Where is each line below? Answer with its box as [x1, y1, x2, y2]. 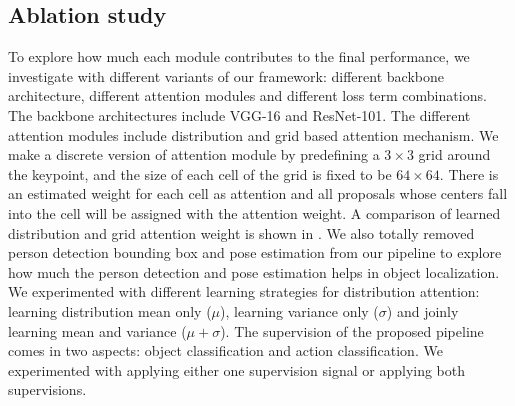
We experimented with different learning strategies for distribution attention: [8, 281, 480, 302]
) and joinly [386, 300, 459, 321]
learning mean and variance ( [8, 320, 187, 341]
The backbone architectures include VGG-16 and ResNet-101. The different [8, 104, 471, 125]
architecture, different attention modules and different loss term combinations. [8, 85, 487, 106]
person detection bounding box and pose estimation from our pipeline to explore [8, 242, 502, 263]
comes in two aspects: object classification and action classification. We [8, 340, 443, 361]
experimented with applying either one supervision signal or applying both [8, 359, 466, 380]
